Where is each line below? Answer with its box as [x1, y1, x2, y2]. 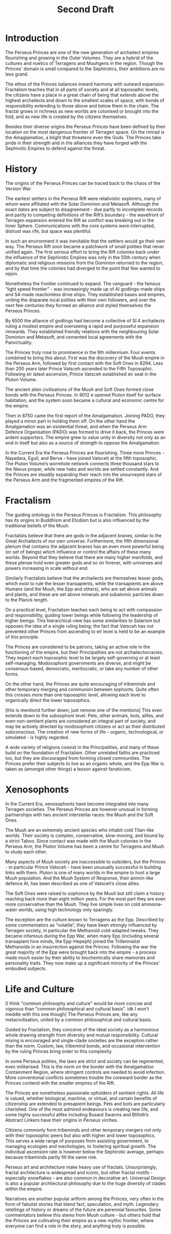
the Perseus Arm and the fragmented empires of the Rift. [5, 477, 125, 483]
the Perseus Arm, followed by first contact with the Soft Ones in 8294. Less [5, 360, 163, 366]
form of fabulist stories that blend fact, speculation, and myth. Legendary [5, 1201, 159, 1207]
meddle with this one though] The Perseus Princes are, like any [5, 1011, 138, 1017]
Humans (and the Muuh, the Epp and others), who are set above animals [5, 586, 157, 592]
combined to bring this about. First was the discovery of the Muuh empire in [5, 355, 164, 361]
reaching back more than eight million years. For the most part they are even [5, 895, 166, 901]
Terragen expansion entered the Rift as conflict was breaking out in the [5, 217, 154, 223]
